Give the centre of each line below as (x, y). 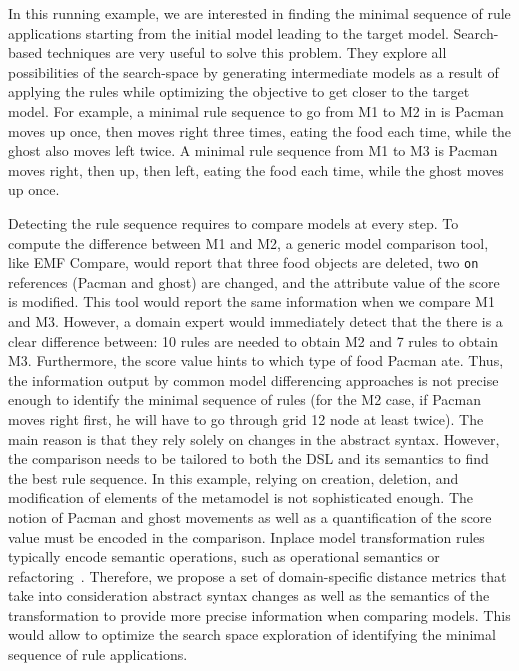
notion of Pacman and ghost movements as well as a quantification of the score (250, 516)
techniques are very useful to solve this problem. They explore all (246, 52)
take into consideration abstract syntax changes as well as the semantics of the (249, 595)
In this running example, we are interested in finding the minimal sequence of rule (259, 13)
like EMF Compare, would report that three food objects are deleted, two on (243, 262)
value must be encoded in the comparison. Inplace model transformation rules (246, 536)
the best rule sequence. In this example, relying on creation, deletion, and (233, 477)
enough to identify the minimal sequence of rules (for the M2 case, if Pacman (244, 399)
